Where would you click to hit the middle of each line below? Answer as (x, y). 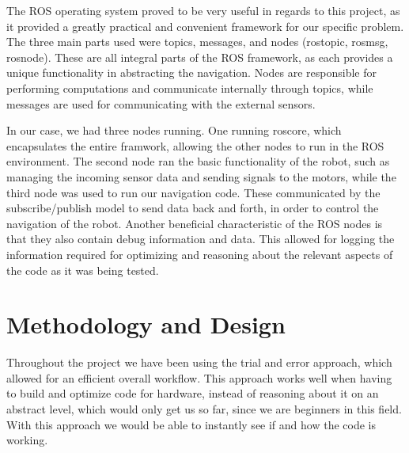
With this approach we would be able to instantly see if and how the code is (191, 424)
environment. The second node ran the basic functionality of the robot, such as (198, 161)
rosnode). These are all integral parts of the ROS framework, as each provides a (200, 57)
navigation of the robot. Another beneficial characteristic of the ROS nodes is (195, 223)
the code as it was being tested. (83, 270)
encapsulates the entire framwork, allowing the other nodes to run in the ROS (195, 145)
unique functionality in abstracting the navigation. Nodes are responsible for (191, 72)
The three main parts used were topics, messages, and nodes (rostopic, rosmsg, (197, 42)
